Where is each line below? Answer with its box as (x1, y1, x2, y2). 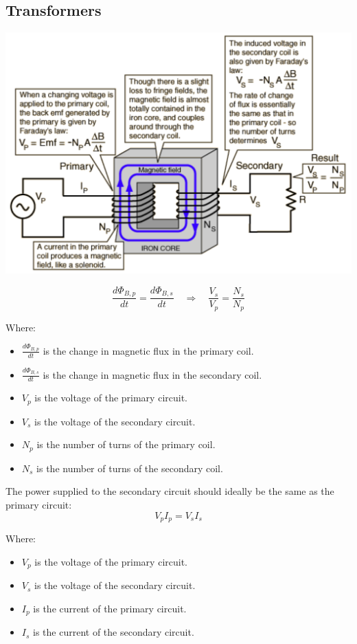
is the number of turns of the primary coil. (36, 437, 216, 452)
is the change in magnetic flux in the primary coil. (43, 343, 254, 357)
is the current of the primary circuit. (33, 601, 187, 615)
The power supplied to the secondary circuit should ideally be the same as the (5, 484, 334, 498)
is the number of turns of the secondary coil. (36, 460, 223, 475)
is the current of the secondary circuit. (33, 625, 194, 639)
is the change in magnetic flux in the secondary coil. (43, 367, 262, 381)
